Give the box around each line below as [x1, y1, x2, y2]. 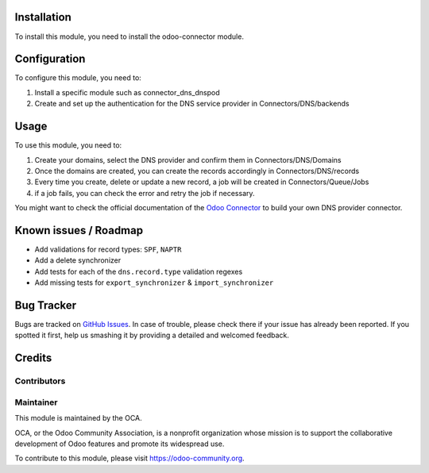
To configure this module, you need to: [14, 73, 142, 83]
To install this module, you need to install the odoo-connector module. [14, 32, 244, 41]
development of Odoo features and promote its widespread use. [14, 439, 225, 448]
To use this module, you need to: [14, 140, 122, 150]
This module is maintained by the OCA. [14, 413, 142, 423]
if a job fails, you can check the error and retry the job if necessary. [34, 188, 255, 198]
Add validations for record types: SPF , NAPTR [34, 244, 182, 254]
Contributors [14, 375, 66, 386]
